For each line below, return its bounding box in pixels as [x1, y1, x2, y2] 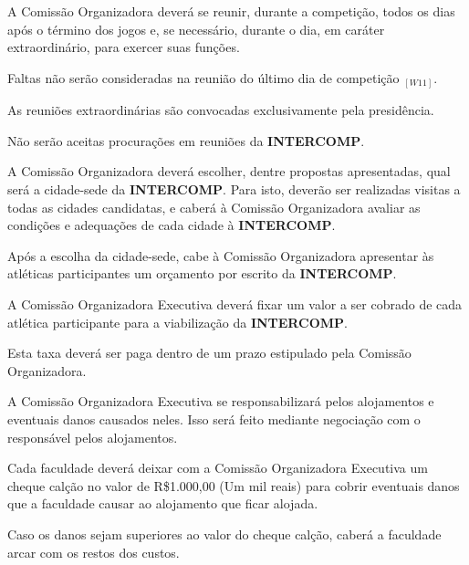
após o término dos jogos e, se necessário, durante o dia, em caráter [7, 19, 385, 38]
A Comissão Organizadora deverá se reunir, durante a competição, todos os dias [7, 2, 455, 20]
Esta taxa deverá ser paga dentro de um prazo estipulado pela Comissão [7, 343, 412, 362]
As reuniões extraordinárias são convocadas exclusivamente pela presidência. [7, 100, 434, 120]
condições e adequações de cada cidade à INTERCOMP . [7, 215, 336, 235]
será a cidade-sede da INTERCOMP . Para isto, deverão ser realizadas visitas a [7, 180, 461, 199]
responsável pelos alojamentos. [7, 427, 178, 446]
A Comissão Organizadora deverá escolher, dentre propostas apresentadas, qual [7, 162, 451, 181]
